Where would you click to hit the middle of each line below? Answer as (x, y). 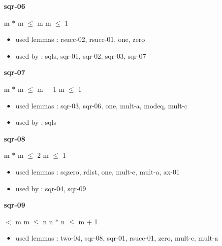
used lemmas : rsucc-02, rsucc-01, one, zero (80, 39)
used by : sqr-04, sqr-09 (51, 188)
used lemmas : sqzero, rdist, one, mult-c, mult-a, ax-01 (98, 171)
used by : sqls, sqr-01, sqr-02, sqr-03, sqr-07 (81, 55)
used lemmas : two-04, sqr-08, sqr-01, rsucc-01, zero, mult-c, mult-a (117, 238)
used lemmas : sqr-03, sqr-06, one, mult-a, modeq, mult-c (101, 105)
